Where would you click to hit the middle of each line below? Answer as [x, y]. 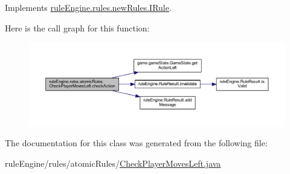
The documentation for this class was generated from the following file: [136, 143]
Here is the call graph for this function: [77, 27]
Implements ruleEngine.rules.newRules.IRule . [88, 7]
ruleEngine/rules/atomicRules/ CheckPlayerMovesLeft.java [113, 163]
